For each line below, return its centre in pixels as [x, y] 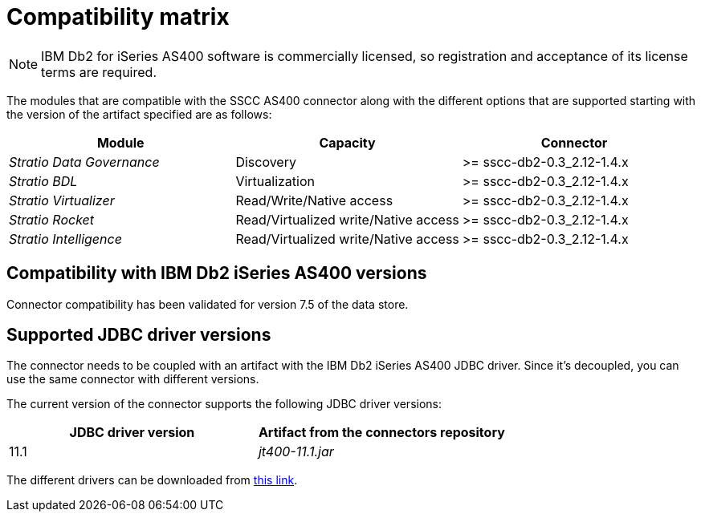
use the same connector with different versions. [133, 379]
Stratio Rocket [52, 219]
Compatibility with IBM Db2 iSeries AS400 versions [217, 273]
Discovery [266, 162]
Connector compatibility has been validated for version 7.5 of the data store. [208, 304]
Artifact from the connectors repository [381, 433]
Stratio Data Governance [84, 162]
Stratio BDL [43, 181]
